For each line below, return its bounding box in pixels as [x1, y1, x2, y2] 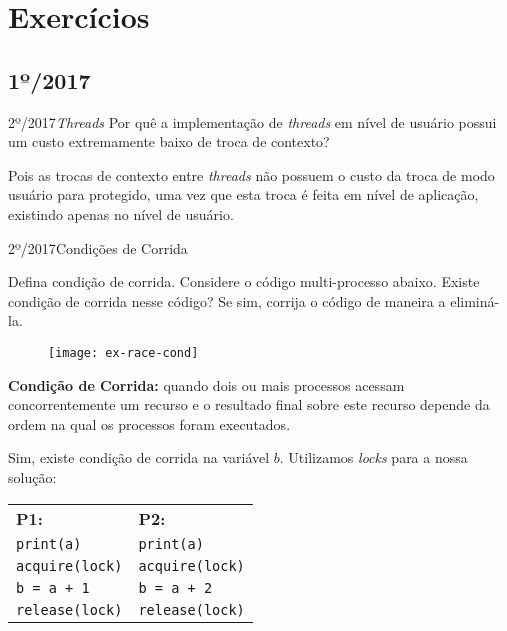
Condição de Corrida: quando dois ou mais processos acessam [8, 374, 405, 395]
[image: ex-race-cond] [48, 345, 199, 360]
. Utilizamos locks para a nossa [279, 447, 468, 468]
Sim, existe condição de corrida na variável [8, 447, 270, 468]
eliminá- [450, 290, 500, 311]
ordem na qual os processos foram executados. [8, 413, 291, 434]
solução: [8, 466, 57, 487]
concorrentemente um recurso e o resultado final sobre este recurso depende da [8, 394, 490, 415]
